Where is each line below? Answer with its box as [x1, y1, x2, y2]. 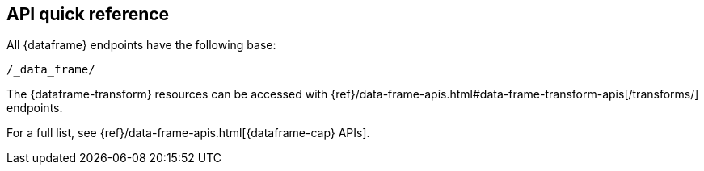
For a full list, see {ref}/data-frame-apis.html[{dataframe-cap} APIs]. [6, 126, 370, 140]
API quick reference [6, 4, 170, 24]
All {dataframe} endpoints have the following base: [6, 38, 276, 52]
